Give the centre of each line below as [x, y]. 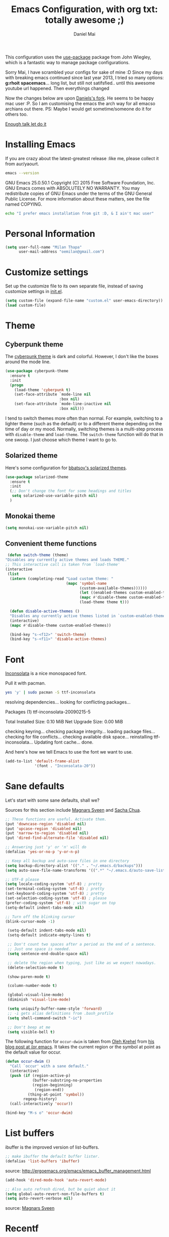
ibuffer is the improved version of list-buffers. [52, 1147]
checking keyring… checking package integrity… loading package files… [80, 731]
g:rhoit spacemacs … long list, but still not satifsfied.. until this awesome [80, 83]
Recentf [22, 1229]
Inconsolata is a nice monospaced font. [46, 673]
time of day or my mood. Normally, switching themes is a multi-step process [84, 429]
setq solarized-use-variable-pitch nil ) [55, 496]
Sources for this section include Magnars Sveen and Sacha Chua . [73, 810]
